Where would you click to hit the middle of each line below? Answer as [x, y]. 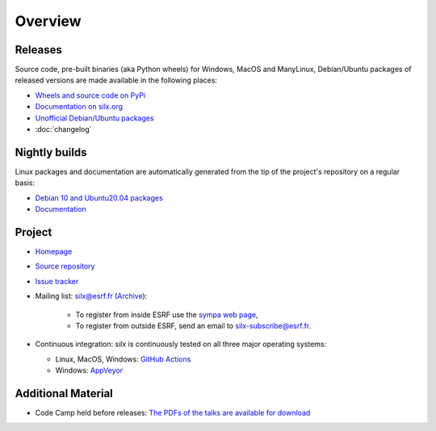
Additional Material [64, 393]
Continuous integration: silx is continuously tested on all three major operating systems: [181, 344]
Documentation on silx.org [79, 107]
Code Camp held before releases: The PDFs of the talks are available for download [173, 413]
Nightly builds [51, 152]
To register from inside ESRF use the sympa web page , [167, 315]
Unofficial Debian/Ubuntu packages [94, 118]
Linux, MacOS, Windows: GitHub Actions [123, 359]
